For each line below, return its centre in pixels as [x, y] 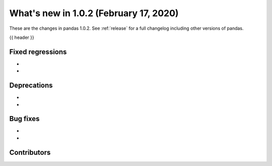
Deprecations [31, 86]
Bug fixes [24, 119]
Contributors [30, 152]
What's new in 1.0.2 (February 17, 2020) [94, 13]
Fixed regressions [38, 52]
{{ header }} [22, 37]
